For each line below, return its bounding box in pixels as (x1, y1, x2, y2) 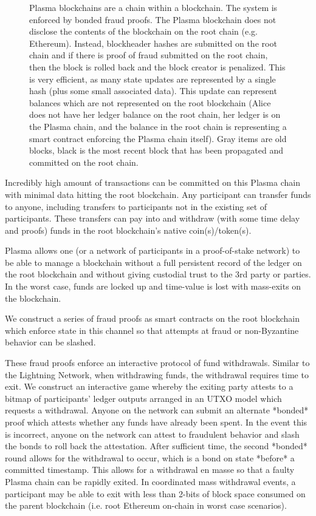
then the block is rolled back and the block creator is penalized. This (29, 60, 286, 73)
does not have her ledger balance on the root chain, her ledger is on (29, 108, 281, 121)
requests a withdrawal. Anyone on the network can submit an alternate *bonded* (5, 404, 309, 416)
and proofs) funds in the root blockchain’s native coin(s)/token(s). (5, 223, 252, 236)
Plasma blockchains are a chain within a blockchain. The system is (29, 1, 278, 13)
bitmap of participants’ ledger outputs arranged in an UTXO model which (5, 392, 282, 404)
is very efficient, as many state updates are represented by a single (29, 72, 276, 85)
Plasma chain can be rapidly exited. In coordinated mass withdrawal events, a (5, 475, 296, 487)
